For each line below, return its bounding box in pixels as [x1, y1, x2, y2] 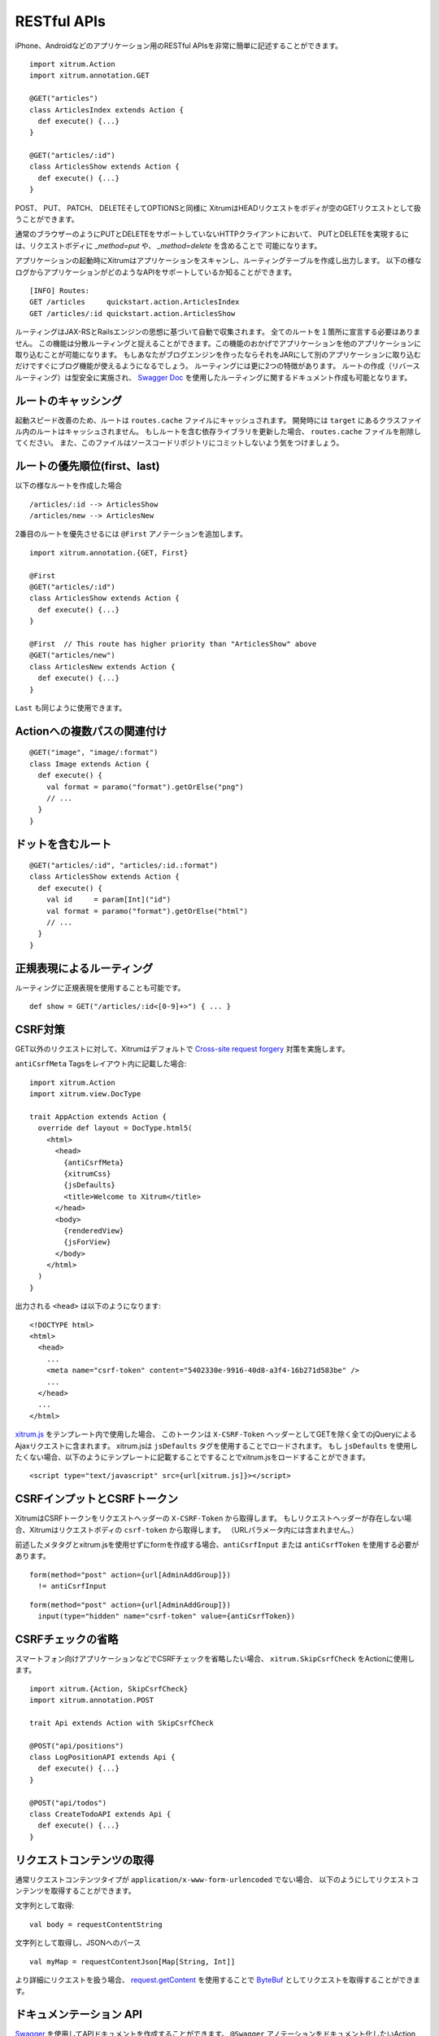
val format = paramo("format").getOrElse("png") [46, 782, 244, 792]
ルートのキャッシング [15, 393, 122, 407]
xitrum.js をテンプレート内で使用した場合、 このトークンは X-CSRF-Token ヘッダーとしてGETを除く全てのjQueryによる [15, 1429, 417, 1439]
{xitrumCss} [63, 1169, 111, 1178]
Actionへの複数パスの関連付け [15, 724, 167, 738]
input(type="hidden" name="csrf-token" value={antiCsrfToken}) [37, 1611, 296, 1621]
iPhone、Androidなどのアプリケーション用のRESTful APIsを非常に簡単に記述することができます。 [15, 41, 343, 50]
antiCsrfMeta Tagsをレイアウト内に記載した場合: [15, 1059, 187, 1068]
